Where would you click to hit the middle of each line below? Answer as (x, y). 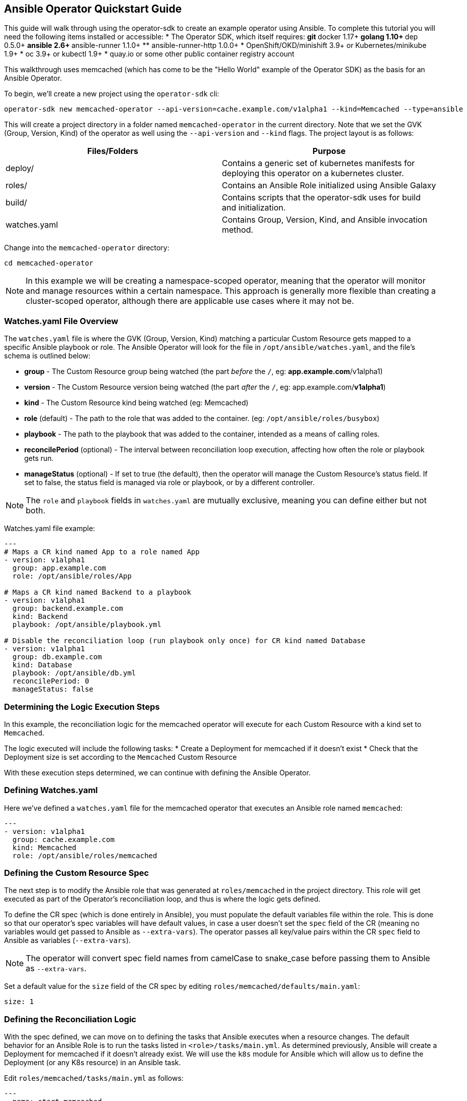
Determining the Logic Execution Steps (82, 706)
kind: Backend (40, 617)
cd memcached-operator (49, 263)
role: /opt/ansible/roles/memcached (85, 855)
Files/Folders (113, 151)
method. (238, 230)
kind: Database (42, 665)
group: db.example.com (57, 657)
